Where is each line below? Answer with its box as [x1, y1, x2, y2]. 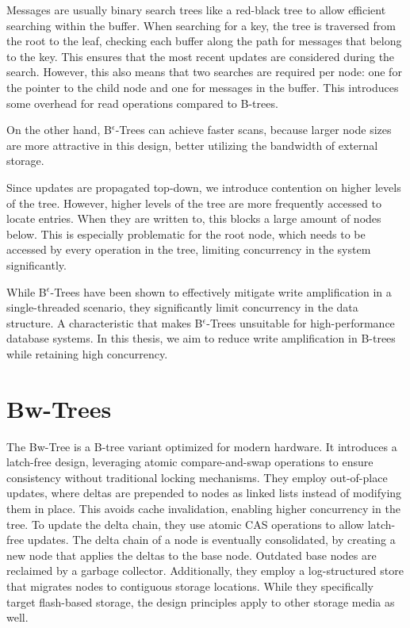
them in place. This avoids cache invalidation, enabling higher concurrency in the [6, 500, 400, 516]
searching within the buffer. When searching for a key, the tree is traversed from [6, 17, 396, 33]
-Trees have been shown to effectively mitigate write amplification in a [50, 283, 392, 300]
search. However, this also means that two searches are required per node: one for [6, 63, 402, 80]
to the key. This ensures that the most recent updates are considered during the [6, 48, 395, 64]
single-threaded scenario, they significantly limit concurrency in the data [6, 299, 358, 316]
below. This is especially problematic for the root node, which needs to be [6, 225, 366, 242]
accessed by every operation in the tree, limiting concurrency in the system [6, 241, 371, 258]
